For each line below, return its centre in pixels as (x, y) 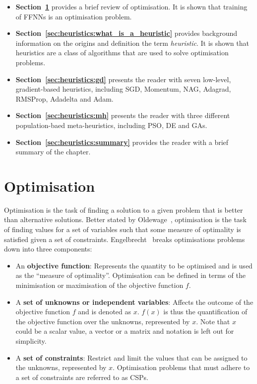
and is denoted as (105, 312)
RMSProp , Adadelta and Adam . (64, 98)
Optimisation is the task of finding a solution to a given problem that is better (124, 209)
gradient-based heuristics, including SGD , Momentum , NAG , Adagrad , (123, 89)
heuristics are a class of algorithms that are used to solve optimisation (122, 53)
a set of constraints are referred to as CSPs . (82, 377)
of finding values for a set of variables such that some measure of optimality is (123, 229)
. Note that (213, 321)
